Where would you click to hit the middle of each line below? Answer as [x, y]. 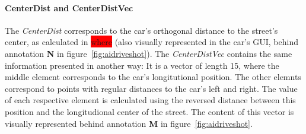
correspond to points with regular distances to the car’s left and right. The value [151, 88]
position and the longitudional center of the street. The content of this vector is [149, 111]
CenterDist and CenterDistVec [69, 7]
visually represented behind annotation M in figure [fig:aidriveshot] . [129, 123]
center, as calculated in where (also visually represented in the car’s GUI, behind [152, 42]
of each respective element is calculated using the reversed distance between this [150, 100]
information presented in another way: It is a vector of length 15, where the [142, 65]
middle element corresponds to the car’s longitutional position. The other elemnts [153, 77]
